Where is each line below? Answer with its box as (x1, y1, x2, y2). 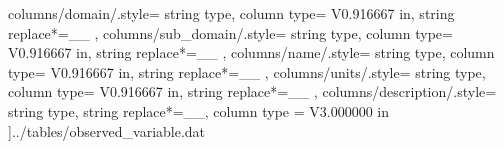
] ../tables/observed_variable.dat (8, 120, 206, 141)
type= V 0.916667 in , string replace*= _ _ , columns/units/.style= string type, (8, 61, 486, 82)
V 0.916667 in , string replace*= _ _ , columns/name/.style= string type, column (8, 42, 495, 63)
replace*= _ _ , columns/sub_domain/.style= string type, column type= (8, 22, 453, 43)
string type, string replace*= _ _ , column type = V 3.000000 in (8, 100, 390, 121)
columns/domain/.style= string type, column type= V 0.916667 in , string (8, 3, 455, 23)
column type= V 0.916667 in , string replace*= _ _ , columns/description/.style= (8, 81, 497, 102)
